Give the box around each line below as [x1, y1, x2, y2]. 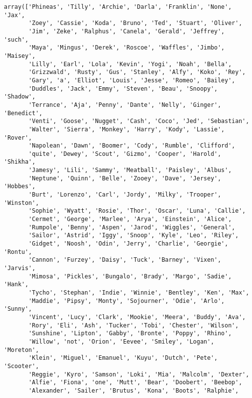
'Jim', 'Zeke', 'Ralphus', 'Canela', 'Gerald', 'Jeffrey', [28, 27, 225, 35]
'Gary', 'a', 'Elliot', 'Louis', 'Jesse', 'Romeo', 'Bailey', [28, 76, 235, 84]
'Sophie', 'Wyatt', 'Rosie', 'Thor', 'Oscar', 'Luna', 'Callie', [28, 207, 246, 215]
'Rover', [4, 134, 32, 141]
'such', [4, 36, 29, 43]
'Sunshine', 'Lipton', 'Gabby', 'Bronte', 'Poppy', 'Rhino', [28, 330, 232, 337]
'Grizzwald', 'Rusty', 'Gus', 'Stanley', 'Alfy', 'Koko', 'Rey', [28, 69, 246, 76]
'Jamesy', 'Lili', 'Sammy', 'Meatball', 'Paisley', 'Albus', [28, 167, 232, 174]
